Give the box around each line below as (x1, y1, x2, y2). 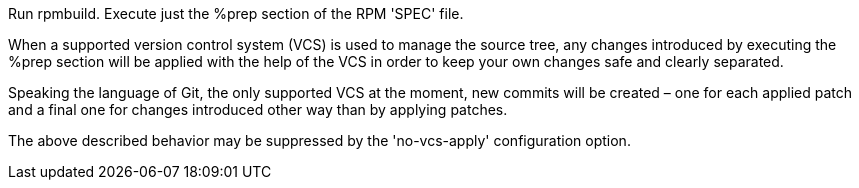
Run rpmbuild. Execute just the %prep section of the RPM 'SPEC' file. (8, 5, 464, 22)
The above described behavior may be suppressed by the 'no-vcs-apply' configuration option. (8, 132, 631, 149)
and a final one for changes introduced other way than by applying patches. (8, 101, 508, 118)
